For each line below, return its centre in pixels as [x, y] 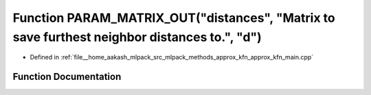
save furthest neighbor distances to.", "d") [137, 37]
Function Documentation [67, 77]
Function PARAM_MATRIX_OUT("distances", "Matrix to [174, 18]
